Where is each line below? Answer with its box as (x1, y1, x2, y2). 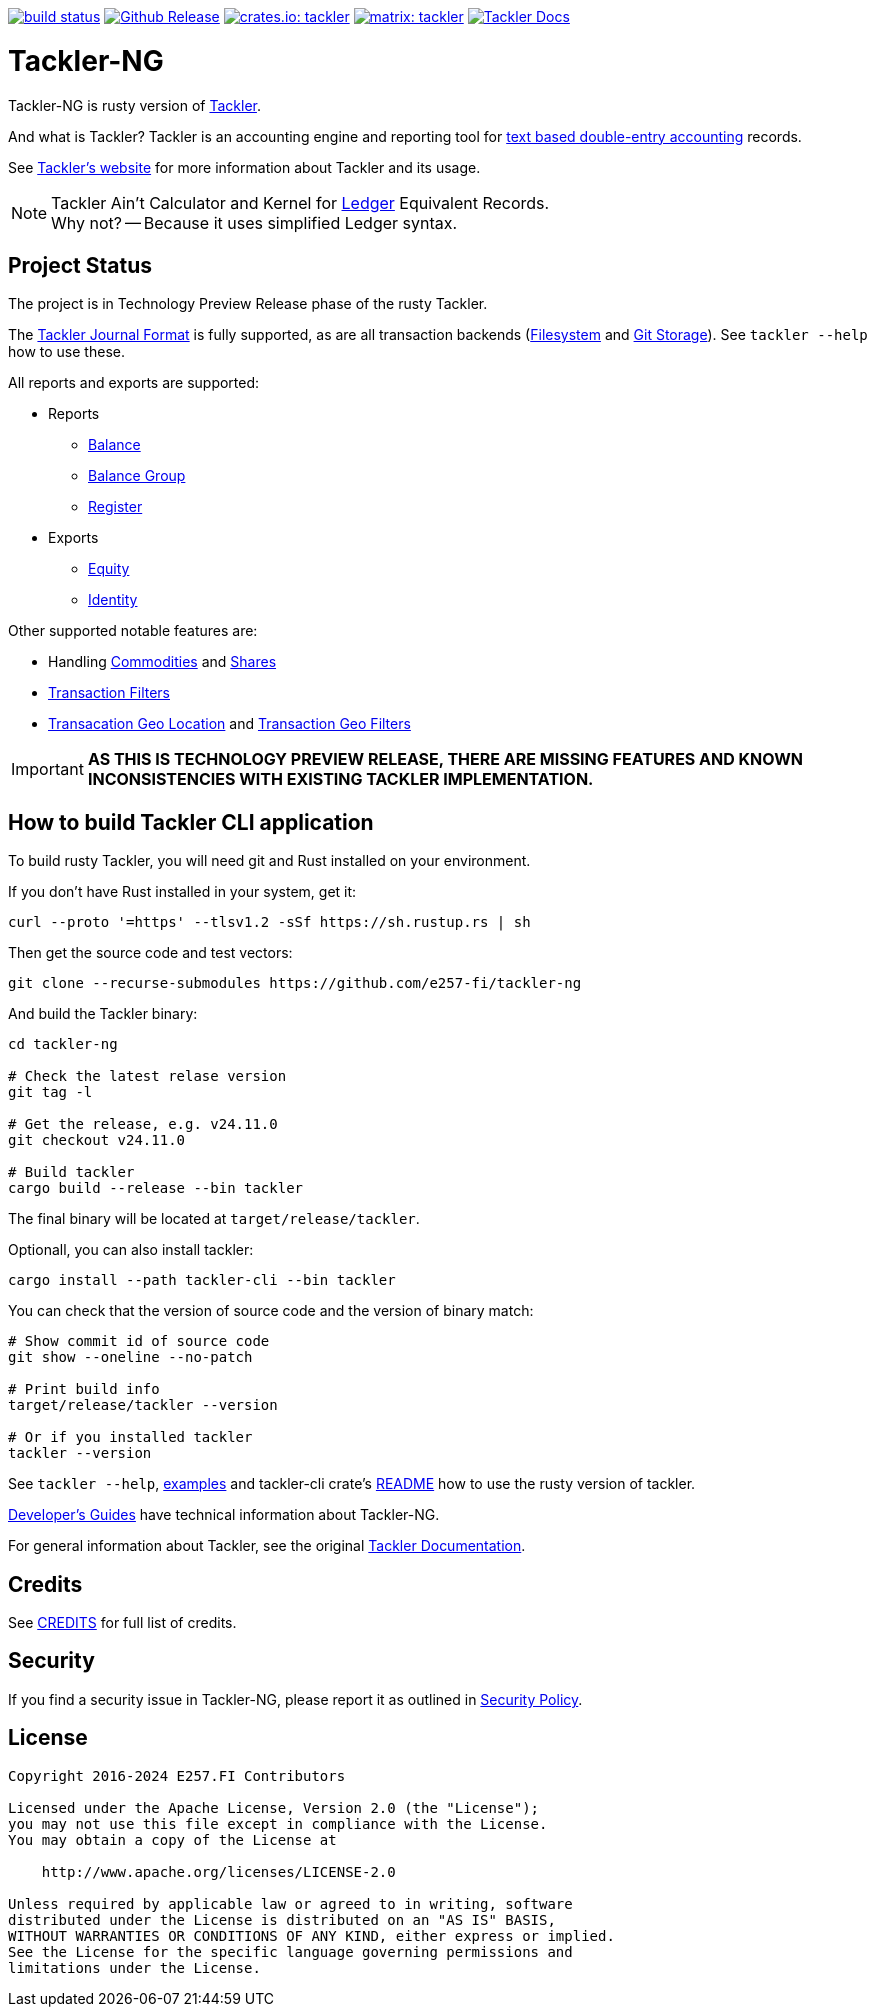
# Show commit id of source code (8, 1333, 270, 1350)
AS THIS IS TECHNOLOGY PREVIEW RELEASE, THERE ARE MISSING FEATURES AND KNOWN (87, 749, 804, 770)
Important (11, 759, 84, 780)
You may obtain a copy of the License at (8, 1831, 337, 1848)
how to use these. (8, 343, 125, 361)
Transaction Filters (48, 684, 170, 702)
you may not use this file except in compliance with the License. (8, 1815, 548, 1832)
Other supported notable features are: (8, 622, 258, 640)
